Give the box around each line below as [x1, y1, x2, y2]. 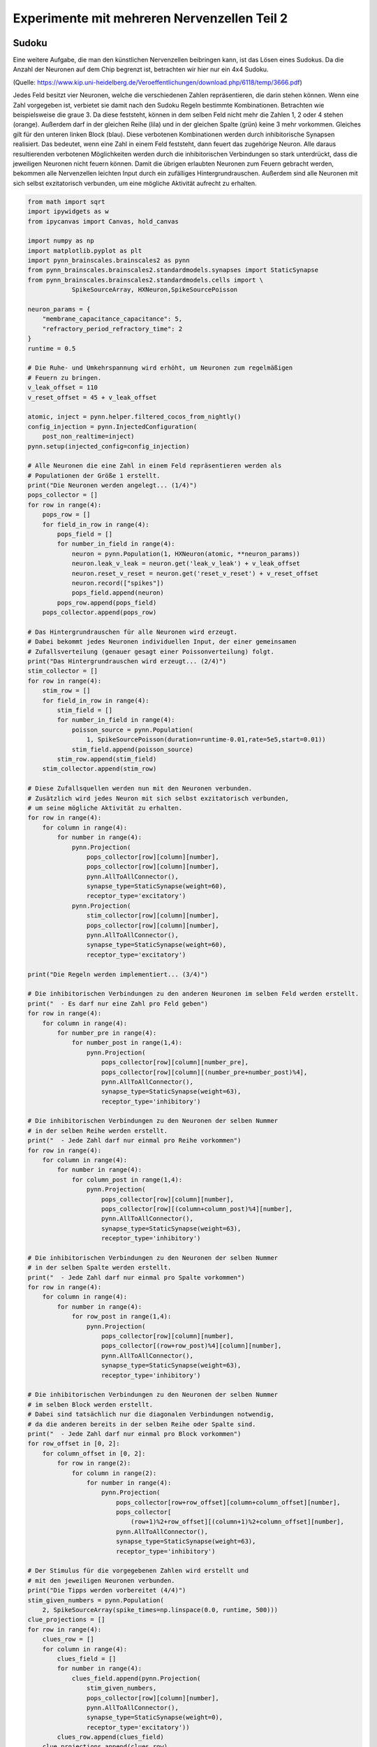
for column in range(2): [71, 1469, 157, 1477]
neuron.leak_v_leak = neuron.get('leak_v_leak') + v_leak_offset [71, 560, 300, 567]
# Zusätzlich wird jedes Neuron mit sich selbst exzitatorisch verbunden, [27, 794, 290, 802]
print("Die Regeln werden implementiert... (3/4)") [27, 970, 209, 978]
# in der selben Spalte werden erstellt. [27, 1263, 172, 1272]
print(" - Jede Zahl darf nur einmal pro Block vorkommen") [27, 1430, 242, 1437]
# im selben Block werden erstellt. [27, 1400, 154, 1408]
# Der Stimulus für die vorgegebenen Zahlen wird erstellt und [27, 1567, 249, 1575]
